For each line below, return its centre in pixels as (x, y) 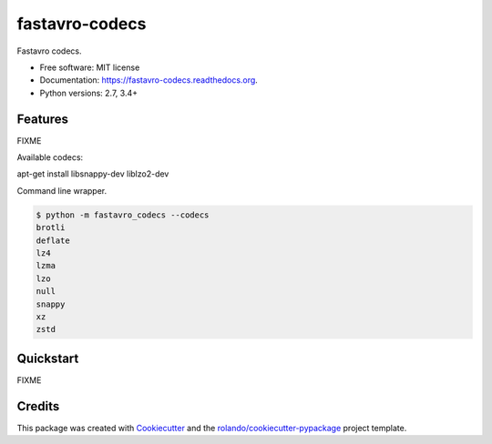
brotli (51, 228)
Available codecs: (50, 157)
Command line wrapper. (62, 190)
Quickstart (48, 358)
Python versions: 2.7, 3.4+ (89, 93)
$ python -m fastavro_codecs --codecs (123, 215)
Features (42, 119)
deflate (53, 240)
